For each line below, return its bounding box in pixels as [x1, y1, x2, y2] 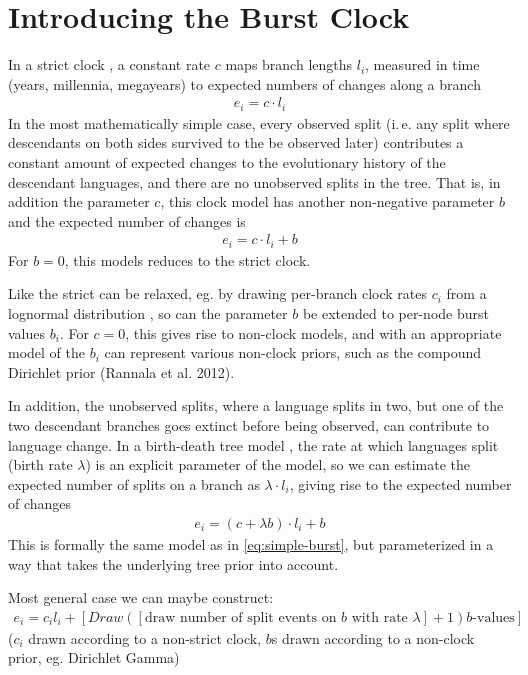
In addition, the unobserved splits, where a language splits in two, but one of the [8, 395, 504, 416]
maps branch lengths [225, 54, 353, 75]
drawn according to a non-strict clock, [28, 627, 262, 648]
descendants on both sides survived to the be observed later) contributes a [8, 132, 464, 153]
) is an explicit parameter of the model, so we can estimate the [85, 454, 470, 475]
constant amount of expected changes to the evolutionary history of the [8, 151, 446, 172]
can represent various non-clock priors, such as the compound [104, 342, 482, 363]
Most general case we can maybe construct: [8, 587, 274, 608]
